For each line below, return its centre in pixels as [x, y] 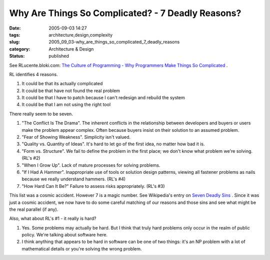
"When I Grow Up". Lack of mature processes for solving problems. [91, 165]
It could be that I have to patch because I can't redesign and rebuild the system [103, 98]
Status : [17, 56]
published [59, 56]
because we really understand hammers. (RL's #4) [74, 179]
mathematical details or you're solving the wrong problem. [82, 248]
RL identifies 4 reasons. [33, 74]
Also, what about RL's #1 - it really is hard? [53, 218]
